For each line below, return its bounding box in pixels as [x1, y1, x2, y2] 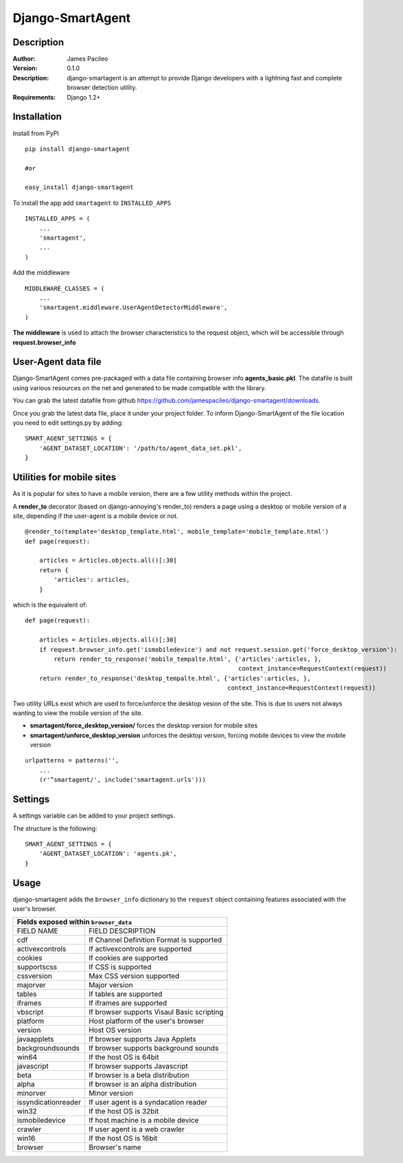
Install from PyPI [12, 129, 60, 137]
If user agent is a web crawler [88, 1125, 185, 1134]
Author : [12, 55, 36, 63]
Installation [12, 111, 62, 123]
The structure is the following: [12, 824, 97, 833]
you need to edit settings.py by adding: [12, 419, 124, 427]
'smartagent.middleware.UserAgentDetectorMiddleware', [38, 304, 228, 312]
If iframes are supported [88, 998, 168, 1008]
